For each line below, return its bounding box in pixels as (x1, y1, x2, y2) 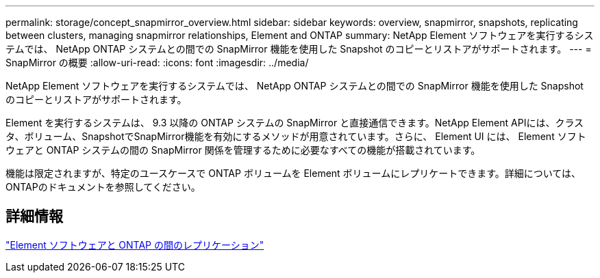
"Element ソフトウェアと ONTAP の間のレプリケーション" (5, 238, 264, 251)
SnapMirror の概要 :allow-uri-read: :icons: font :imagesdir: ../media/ (5, 57, 309, 68)
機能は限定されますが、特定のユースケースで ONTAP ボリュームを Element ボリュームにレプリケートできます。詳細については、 (5, 167, 582, 179)
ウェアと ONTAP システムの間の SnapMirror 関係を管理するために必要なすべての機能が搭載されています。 (5, 144, 481, 156)
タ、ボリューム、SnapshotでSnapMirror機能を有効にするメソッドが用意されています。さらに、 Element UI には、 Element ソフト (5, 130, 586, 142)
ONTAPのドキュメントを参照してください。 (5, 181, 201, 193)
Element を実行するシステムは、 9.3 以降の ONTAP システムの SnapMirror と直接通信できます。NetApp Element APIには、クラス (5, 117, 584, 128)
